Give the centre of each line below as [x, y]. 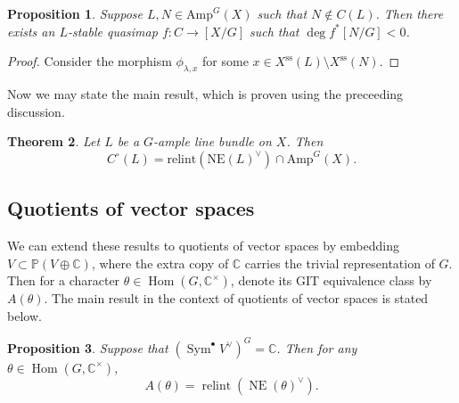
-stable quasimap [112, 31]
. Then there [410, 13]
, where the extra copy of [160, 263]
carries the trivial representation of [340, 263]
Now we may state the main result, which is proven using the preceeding [205, 93]
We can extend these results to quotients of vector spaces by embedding [203, 245]
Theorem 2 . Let [54, 141]
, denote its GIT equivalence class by [331, 280]
